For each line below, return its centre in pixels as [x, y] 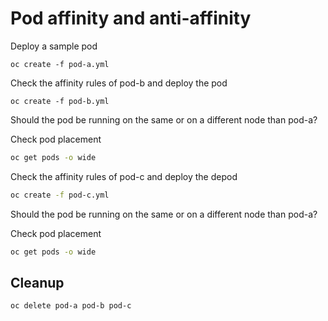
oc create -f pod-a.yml [60, 64]
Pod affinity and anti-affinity [131, 18]
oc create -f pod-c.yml [60, 195]
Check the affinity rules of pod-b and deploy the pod [119, 83]
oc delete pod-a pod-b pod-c [71, 306]
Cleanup [37, 282]
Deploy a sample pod [54, 46]
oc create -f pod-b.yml [60, 101]
